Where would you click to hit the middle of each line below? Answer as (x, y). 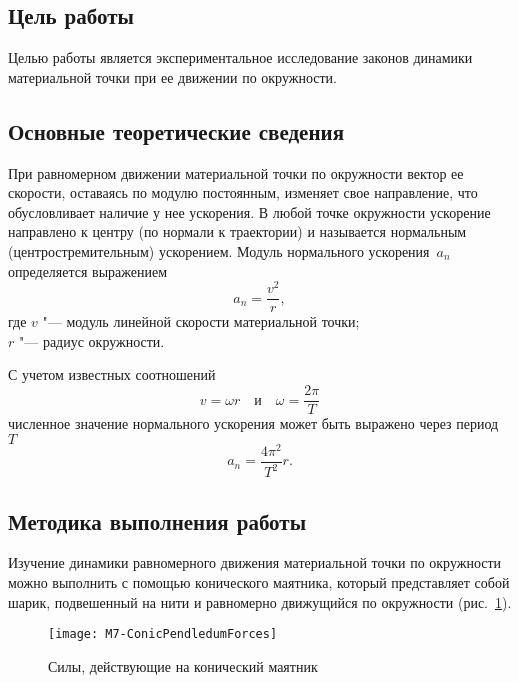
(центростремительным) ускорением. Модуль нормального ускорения (219, 250)
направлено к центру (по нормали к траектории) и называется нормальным (237, 231)
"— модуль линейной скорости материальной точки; (201, 321)
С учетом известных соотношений (112, 374)
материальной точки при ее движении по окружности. (172, 76)
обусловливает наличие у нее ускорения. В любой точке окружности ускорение (249, 211)
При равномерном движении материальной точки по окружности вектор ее (236, 172)
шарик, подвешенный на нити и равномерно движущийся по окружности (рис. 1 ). (260, 601)
